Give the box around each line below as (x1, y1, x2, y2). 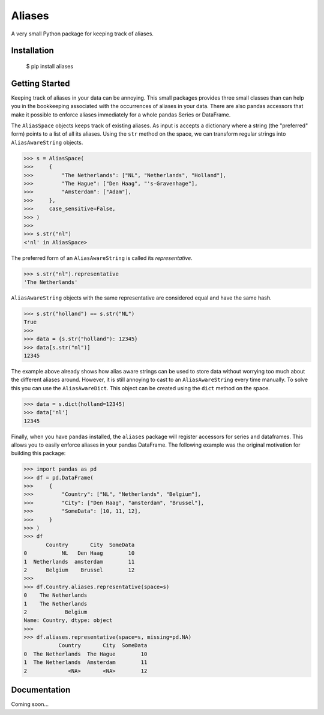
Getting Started (11, 78, 70, 88)
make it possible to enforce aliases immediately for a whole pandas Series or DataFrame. (11, 111, 231, 118)
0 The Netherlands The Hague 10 (23, 650, 148, 657)
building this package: (11, 450, 66, 457)
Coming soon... (11, 701, 49, 708)
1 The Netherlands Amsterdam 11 (23, 659, 148, 666)
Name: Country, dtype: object (23, 617, 113, 624)
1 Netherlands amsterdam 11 (23, 558, 135, 565)
